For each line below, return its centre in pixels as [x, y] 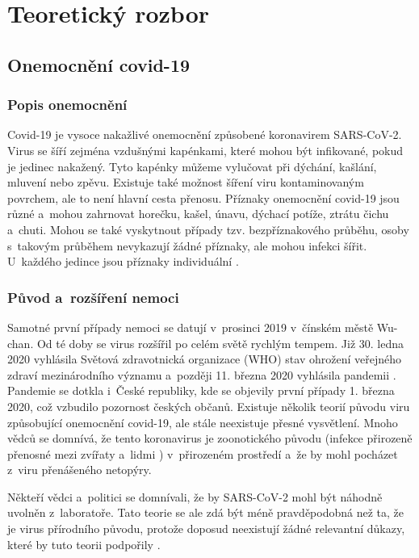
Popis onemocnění [67, 105]
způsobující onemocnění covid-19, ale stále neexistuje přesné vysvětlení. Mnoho [203, 422]
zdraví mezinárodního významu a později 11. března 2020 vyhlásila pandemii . [202, 374]
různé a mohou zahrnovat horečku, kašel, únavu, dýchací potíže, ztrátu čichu [198, 214]
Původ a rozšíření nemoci [93, 297]
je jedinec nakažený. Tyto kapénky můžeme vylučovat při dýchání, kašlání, [192, 166]
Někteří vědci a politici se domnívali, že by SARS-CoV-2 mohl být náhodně [195, 496]
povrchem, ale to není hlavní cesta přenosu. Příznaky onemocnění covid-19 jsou [203, 197]
